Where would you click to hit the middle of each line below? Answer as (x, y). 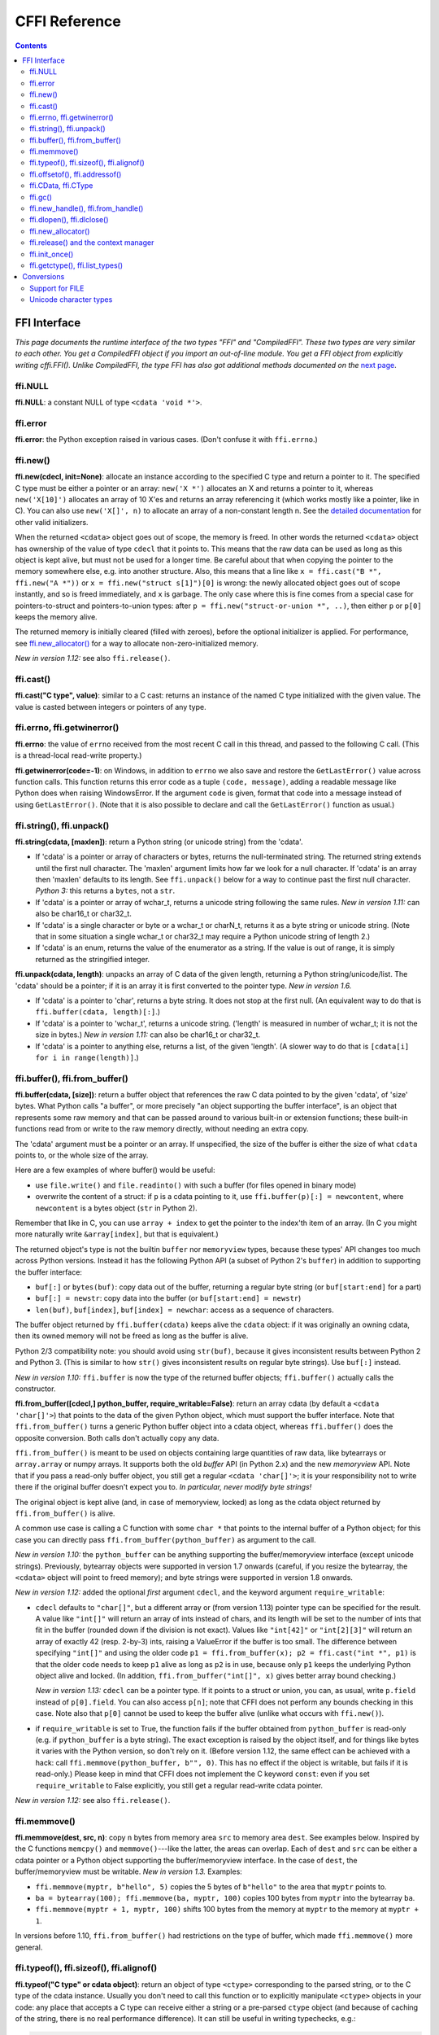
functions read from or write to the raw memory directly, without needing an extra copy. (162, 1129)
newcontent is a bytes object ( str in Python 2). (117, 1208)
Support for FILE (57, 288)
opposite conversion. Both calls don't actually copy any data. (117, 1438)
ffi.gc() (41, 197)
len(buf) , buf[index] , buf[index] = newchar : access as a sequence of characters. (185, 1310)
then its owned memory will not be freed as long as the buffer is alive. (132, 1336)
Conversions (43, 277)
